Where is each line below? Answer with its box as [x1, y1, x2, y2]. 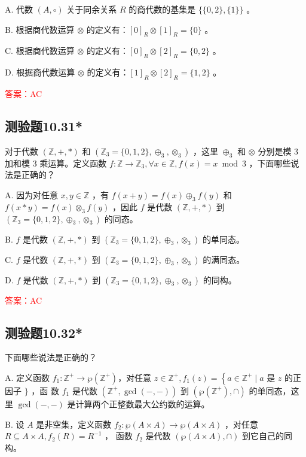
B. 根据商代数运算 [5, 23, 75, 35]
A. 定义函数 [5, 371, 50, 383]
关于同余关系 [66, 3, 117, 15]
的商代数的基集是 [128, 3, 196, 15]
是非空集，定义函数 [36, 417, 112, 430]
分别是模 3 [258, 144, 299, 157]
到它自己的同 [241, 429, 292, 442]
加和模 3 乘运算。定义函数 [5, 156, 107, 169]
